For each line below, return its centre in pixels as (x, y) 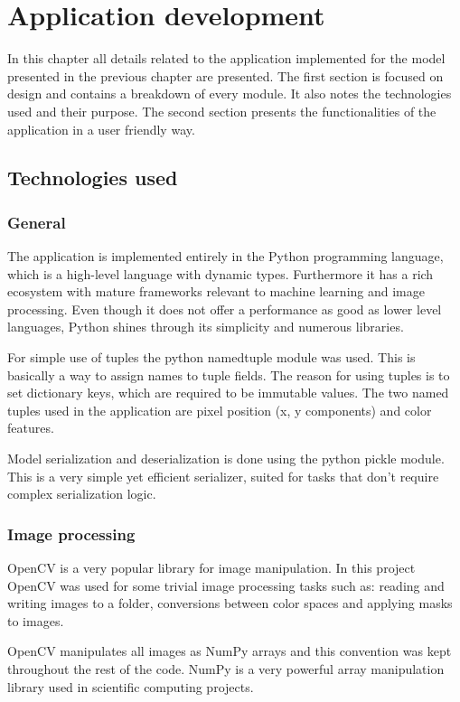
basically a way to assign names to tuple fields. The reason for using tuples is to (229, 374)
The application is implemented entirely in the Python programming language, (225, 256)
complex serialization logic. (82, 494)
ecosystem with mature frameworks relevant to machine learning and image (216, 291)
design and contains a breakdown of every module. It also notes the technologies (230, 94)
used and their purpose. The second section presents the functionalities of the (222, 111)
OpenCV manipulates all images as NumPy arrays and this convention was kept (230, 651)
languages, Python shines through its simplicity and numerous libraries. (206, 327)
